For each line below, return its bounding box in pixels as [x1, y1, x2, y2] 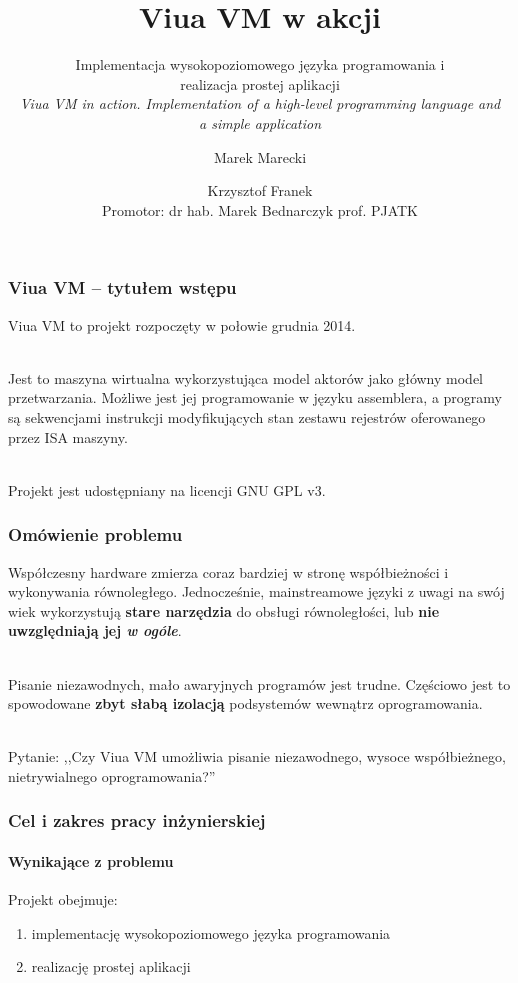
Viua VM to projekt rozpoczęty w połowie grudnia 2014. [8, 314, 356, 335]
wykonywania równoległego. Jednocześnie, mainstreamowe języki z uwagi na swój [8, 581, 505, 602]
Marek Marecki [213, 146, 307, 167]
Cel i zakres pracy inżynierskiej [8, 808, 266, 833]
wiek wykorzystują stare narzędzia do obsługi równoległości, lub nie [8, 600, 440, 621]
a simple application [198, 112, 322, 133]
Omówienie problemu [8, 522, 183, 547]
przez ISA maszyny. [8, 426, 128, 447]
